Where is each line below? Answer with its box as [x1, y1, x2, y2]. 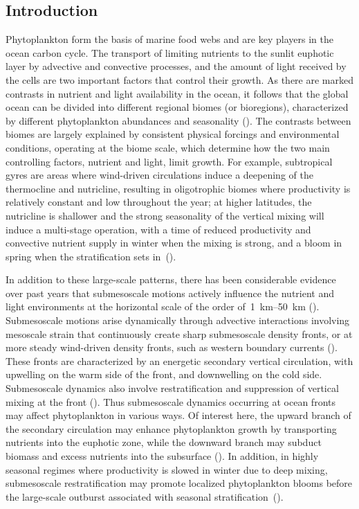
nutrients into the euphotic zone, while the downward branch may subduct [6, 435, 322, 449]
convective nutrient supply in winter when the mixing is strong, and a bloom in [6, 235, 342, 250]
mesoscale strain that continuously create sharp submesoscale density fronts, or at [6, 326, 353, 341]
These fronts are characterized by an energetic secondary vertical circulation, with [6, 353, 353, 368]
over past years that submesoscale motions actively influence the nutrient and [6, 285, 334, 300]
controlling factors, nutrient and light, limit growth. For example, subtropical [6, 154, 333, 168]
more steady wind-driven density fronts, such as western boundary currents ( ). [6, 340, 338, 355]
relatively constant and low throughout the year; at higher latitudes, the [6, 195, 312, 209]
